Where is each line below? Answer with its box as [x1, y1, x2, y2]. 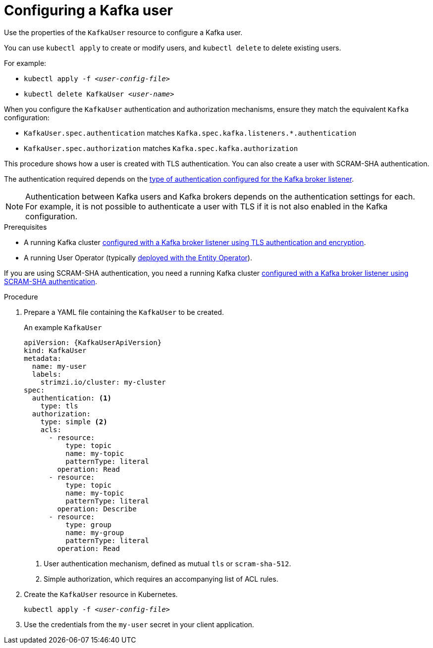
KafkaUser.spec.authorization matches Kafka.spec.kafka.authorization [24, 144, 298, 152]
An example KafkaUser [24, 323, 102, 332]
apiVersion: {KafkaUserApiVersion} [24, 338, 162, 347]
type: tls [40, 401, 78, 410]
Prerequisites [4, 222, 47, 231]
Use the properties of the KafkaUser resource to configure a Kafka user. [4, 28, 243, 37]
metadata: [24, 354, 61, 362]
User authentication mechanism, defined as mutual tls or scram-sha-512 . [44, 559, 291, 568]
